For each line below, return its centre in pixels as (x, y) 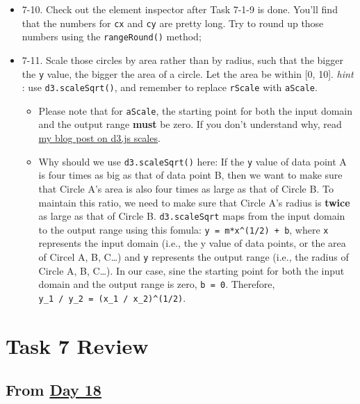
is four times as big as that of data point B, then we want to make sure (190, 175)
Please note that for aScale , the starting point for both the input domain (196, 110)
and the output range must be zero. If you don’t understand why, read (190, 124)
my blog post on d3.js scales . (99, 138)
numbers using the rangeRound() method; (112, 37)
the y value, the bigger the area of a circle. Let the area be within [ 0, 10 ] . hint (188, 73)
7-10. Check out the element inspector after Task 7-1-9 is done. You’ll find (180, 9)
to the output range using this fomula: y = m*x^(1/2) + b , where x (183, 229)
